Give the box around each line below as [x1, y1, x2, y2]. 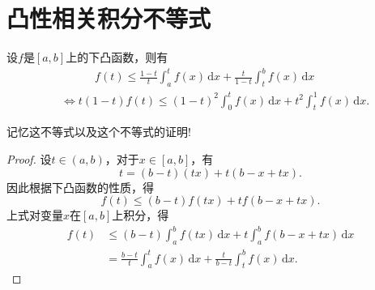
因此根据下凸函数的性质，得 [6, 178, 154, 195]
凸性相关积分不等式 [6, 2, 211, 35]
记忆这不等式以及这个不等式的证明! [6, 123, 191, 140]
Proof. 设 [6, 150, 52, 167]
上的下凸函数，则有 [66, 49, 168, 66]
